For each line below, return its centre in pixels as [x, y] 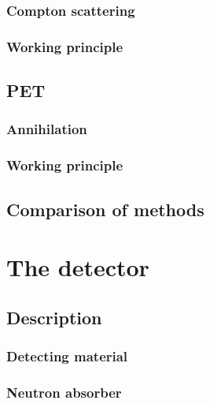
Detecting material [67, 356]
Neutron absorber [64, 392]
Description [54, 317]
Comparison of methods [105, 209]
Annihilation [47, 129]
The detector [78, 267]
